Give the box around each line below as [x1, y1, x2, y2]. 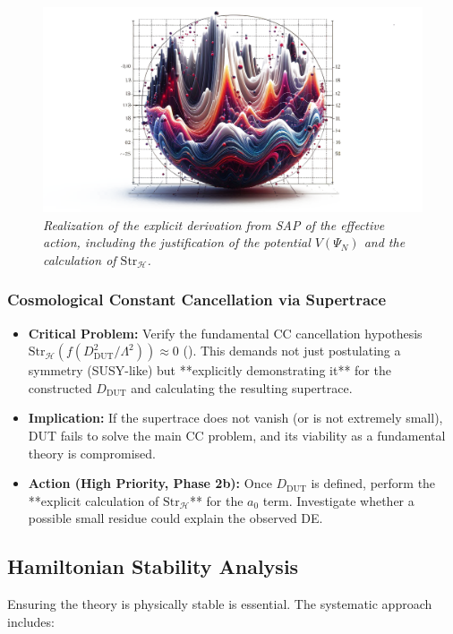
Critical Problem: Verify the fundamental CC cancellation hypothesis [28, 323, 423, 342]
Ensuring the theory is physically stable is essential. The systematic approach [7, 595, 432, 613]
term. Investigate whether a [262, 491, 415, 510]
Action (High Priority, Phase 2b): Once [28, 474, 272, 493]
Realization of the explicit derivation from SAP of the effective [43, 215, 385, 234]
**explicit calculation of [28, 491, 159, 510]
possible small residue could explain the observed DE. [28, 509, 323, 527]
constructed [28, 378, 92, 397]
